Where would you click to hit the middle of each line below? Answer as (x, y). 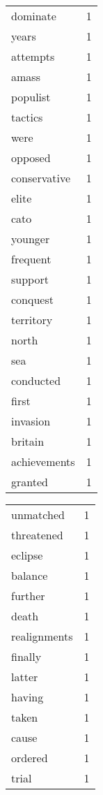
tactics (27, 117)
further (28, 596)
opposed (31, 158)
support (30, 279)
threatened (37, 535)
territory (32, 320)
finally (26, 656)
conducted (36, 380)
